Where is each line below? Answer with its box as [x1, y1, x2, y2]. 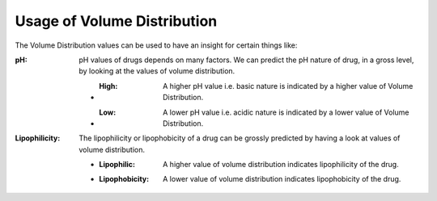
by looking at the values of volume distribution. [78, 66, 235, 76]
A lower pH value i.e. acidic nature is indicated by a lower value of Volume [163, 107, 409, 117]
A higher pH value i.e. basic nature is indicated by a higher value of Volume [163, 81, 414, 90]
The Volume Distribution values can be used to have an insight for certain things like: [15, 40, 298, 50]
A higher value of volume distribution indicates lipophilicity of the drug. [163, 160, 400, 170]
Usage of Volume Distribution [15, 12, 218, 30]
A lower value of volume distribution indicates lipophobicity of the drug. [163, 174, 401, 184]
